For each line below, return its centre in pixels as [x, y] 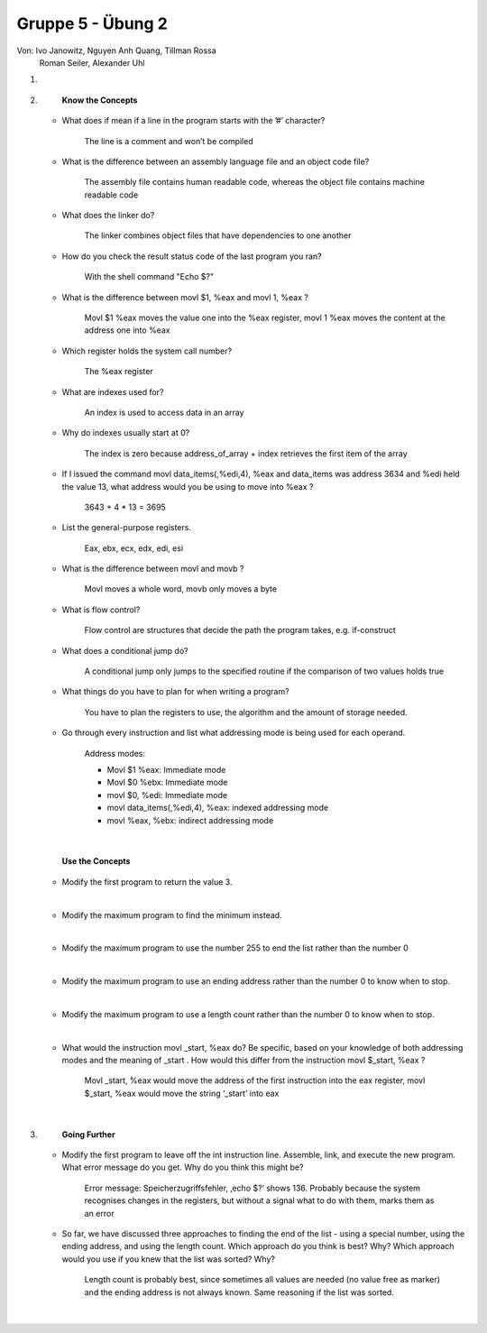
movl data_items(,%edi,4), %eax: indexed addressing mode [218, 808]
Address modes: [115, 753]
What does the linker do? [108, 216]
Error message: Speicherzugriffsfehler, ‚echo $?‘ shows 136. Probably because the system [253, 1188]
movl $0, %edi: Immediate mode [167, 795]
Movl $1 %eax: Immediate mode [166, 770]
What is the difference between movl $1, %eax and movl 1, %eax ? [185, 297]
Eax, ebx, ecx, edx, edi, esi [134, 548]
